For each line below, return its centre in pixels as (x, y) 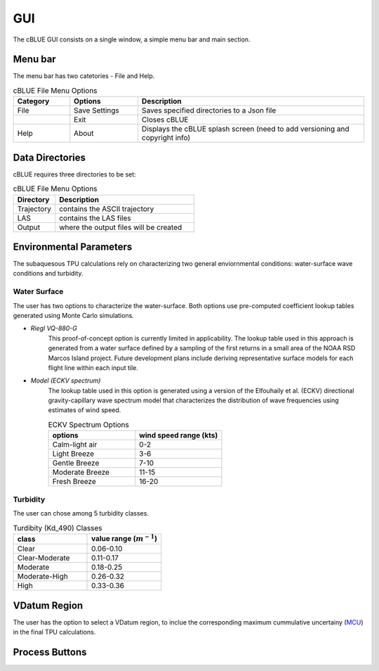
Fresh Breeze (74, 482)
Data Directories (49, 157)
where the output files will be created (120, 227)
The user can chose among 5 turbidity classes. (81, 513)
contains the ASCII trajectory (106, 209)
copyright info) (166, 138)
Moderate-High (42, 577)
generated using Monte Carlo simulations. (74, 315)
